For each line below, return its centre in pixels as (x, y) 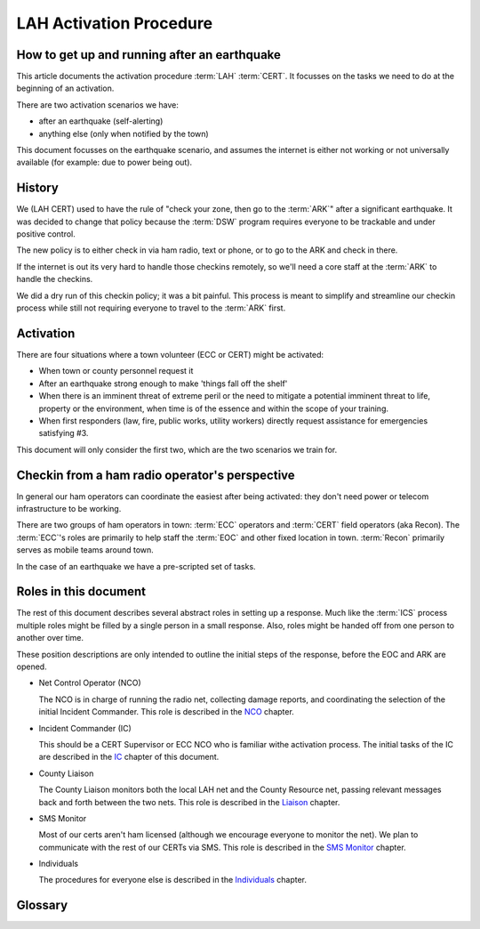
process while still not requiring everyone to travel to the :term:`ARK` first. (151, 308)
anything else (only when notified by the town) (124, 133)
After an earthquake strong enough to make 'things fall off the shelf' (163, 384)
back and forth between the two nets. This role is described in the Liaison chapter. (189, 802)
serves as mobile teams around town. (85, 550)
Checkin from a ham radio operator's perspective (156, 475)
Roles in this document (81, 592)
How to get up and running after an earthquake (149, 55)
